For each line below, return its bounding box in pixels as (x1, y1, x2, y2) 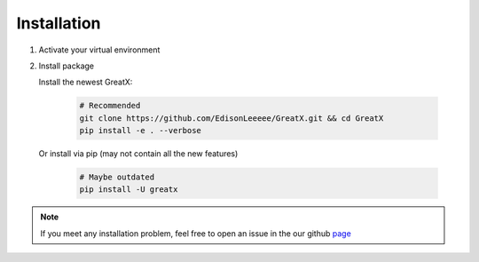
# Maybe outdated (79, 172, 155, 182)
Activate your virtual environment (38, 44, 161, 55)
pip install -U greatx (79, 185, 178, 195)
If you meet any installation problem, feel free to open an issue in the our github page (40, 227, 352, 239)
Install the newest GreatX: (38, 76, 133, 88)
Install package (38, 60, 95, 71)
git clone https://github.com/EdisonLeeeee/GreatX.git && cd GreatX (79, 113, 384, 123)
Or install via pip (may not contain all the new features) (38, 148, 239, 159)
